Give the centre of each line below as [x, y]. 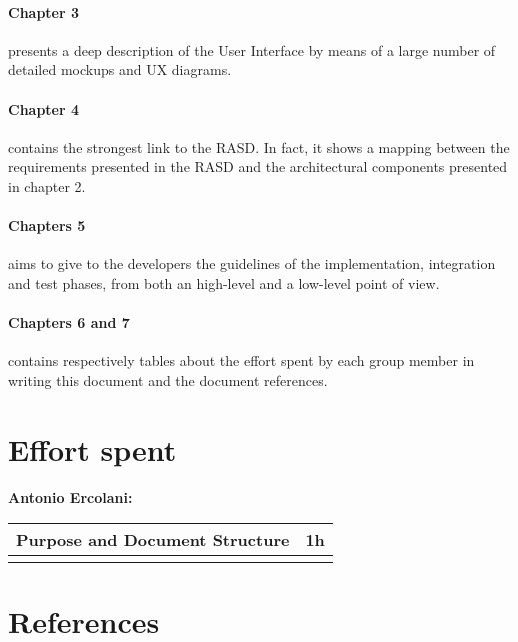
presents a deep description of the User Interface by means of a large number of [252, 49]
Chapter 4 [44, 108]
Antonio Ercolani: [70, 496]
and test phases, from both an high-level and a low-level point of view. [224, 282]
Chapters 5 [47, 225]
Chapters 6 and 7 [69, 322]
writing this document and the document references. [168, 379]
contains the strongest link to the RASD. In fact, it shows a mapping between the [259, 146]
